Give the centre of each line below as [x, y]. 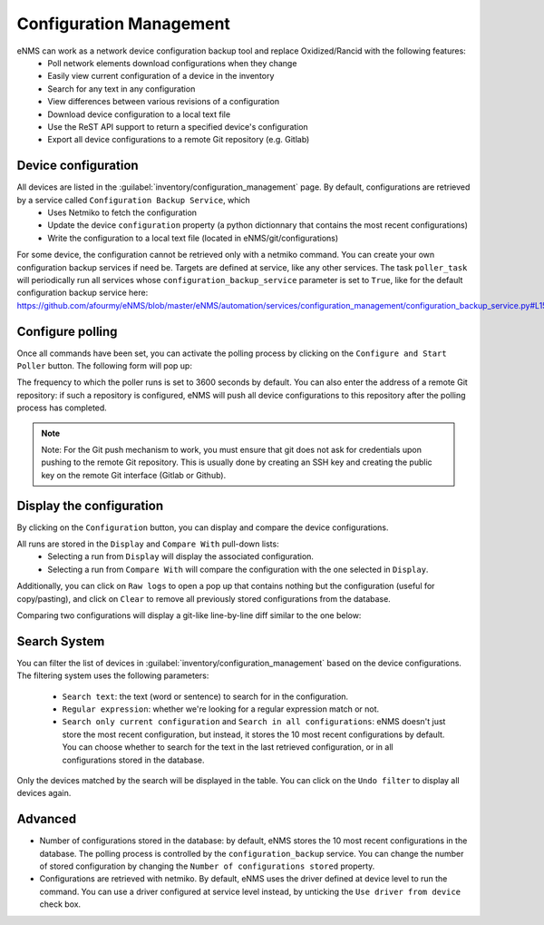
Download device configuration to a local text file [139, 114]
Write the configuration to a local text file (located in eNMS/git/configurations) [193, 238]
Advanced [47, 819]
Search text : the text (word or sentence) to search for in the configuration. [205, 696]
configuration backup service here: [83, 293]
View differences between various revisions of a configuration [164, 102]
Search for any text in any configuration [121, 89]
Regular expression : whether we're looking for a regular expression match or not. [221, 709]
